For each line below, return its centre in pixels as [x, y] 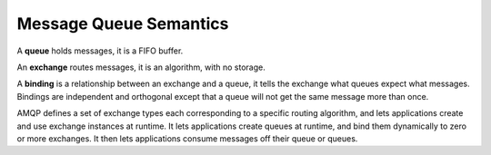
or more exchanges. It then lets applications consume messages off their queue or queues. [187, 138]
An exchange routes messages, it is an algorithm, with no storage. [141, 67]
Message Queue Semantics [123, 24]
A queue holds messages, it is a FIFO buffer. [100, 51]
